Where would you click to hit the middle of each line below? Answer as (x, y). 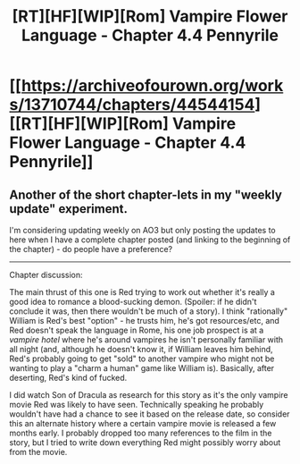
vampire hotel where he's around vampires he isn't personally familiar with (146, 340)
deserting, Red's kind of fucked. (68, 378)
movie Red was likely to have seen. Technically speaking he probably (137, 405)
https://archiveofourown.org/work (152, 86)
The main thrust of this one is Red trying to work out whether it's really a (142, 292)
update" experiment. (68, 209)
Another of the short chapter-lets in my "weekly (146, 194)
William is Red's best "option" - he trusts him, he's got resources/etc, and (144, 321)
